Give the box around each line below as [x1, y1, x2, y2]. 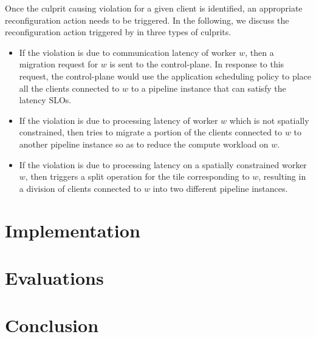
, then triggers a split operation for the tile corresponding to [25, 170, 250, 183]
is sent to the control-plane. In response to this [109, 58, 284, 70]
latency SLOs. [19, 94, 72, 106]
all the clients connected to [19, 81, 120, 94]
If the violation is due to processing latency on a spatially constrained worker [19, 158, 307, 171]
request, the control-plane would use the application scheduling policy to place [19, 69, 312, 82]
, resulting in [258, 170, 306, 183]
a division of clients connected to [19, 182, 142, 194]
